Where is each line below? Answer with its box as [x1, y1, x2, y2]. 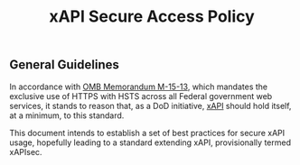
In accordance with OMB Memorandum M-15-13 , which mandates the [9, 81, 268, 92]
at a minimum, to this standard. [9, 110, 125, 121]
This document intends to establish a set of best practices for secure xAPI [9, 127, 286, 138]
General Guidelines [9, 57, 119, 73]
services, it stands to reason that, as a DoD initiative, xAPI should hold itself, [9, 100, 292, 111]
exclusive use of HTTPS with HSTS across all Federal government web [9, 90, 273, 101]
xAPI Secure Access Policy [49, 6, 255, 27]
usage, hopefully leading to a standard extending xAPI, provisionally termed [9, 137, 292, 148]
